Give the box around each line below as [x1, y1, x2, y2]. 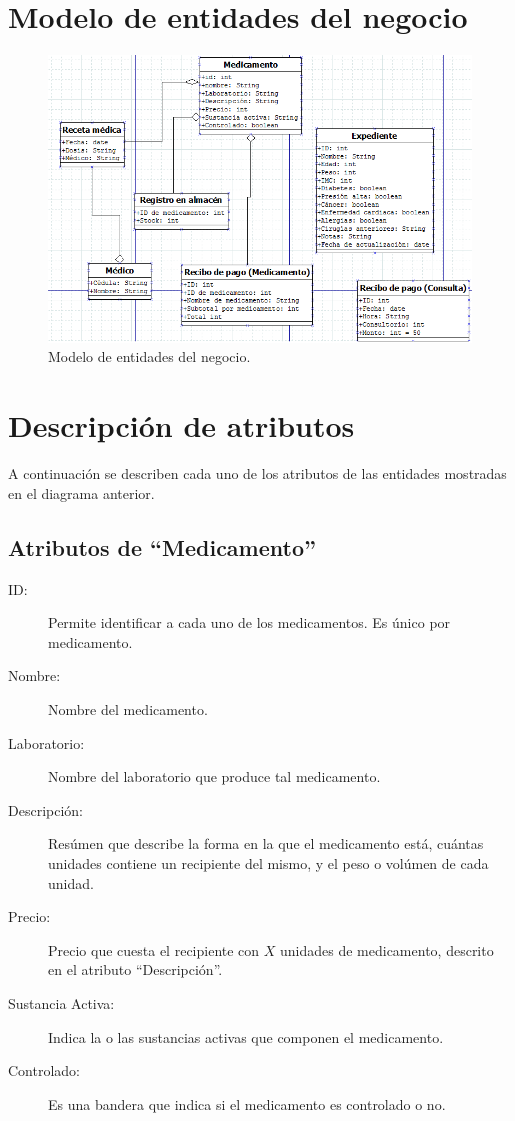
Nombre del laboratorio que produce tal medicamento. [48, 766, 381, 787]
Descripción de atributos [8, 405, 355, 446]
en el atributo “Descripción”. [48, 959, 223, 980]
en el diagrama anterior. [8, 482, 155, 503]
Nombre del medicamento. [48, 698, 208, 719]
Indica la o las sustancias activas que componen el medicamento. [48, 1026, 444, 1047]
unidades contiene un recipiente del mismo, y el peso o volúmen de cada [48, 852, 489, 873]
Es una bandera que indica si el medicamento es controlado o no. [48, 1093, 446, 1114]
